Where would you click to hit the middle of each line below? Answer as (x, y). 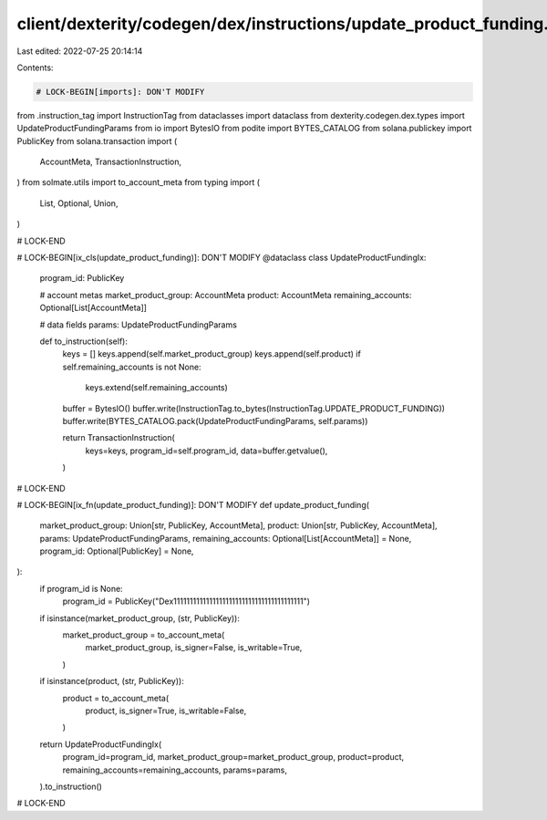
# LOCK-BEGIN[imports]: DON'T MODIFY (120, 92)
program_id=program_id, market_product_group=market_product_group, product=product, (233, 757)
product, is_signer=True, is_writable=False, (166, 711)
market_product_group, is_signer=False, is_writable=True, (194, 648)
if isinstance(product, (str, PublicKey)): (112, 681)
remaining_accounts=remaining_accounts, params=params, (175, 770)
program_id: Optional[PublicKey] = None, (117, 551)
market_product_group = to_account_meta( (144, 635)
